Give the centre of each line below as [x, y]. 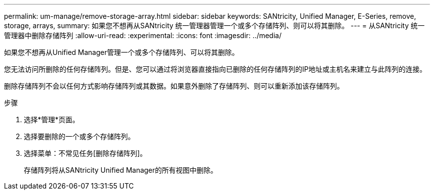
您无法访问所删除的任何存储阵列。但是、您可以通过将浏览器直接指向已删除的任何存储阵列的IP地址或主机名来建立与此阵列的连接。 [215, 69]
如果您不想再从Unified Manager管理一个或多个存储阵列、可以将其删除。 [121, 52]
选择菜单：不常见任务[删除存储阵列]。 [85, 153]
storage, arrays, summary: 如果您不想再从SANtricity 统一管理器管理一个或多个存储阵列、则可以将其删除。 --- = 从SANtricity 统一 [215, 25]
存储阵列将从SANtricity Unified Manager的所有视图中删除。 [121, 170]
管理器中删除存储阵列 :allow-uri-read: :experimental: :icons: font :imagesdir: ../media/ [143, 35]
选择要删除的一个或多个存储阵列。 [79, 136]
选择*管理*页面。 [52, 120]
